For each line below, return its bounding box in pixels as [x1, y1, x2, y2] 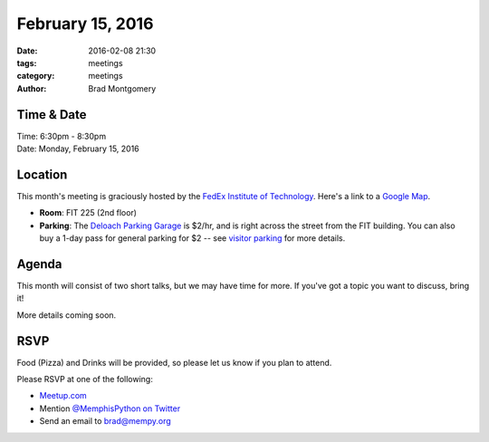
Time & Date [16, 107, 87, 122]
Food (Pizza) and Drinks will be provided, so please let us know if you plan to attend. [16, 357, 332, 368]
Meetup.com [39, 390, 88, 401]
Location [16, 167, 68, 182]
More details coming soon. [16, 309, 117, 321]
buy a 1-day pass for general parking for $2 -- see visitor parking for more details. [39, 233, 346, 244]
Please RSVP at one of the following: [16, 374, 153, 385]
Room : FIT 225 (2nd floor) [39, 207, 138, 218]
